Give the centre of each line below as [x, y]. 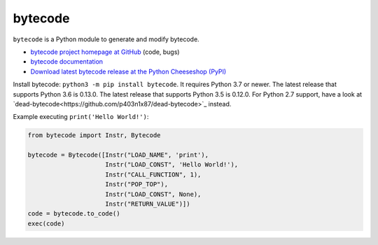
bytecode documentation [67, 62]
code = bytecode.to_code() [74, 214]
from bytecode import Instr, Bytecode [94, 135]
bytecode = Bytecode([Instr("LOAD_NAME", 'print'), [118, 155]
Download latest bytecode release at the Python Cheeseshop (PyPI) [128, 71]
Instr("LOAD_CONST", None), [153, 194]
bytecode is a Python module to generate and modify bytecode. [106, 39]
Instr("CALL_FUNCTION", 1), [153, 174]
